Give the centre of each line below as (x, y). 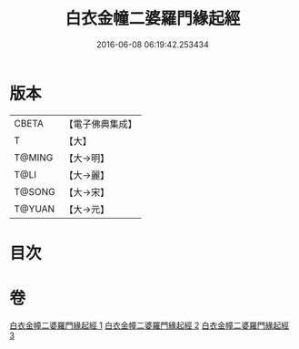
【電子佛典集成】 (101, 124)
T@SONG (35, 191)
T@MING (34, 158)
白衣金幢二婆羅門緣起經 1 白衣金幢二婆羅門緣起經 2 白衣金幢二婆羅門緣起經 (149, 325)
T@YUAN (35, 209)
